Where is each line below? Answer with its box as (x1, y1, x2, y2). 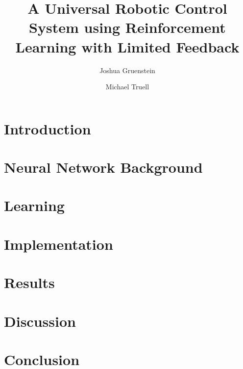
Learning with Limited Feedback (15, 36, 240, 56)
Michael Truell (105, 81, 149, 92)
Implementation (4, 234, 113, 254)
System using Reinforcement (29, 17, 226, 37)
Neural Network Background (4, 157, 203, 177)
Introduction (4, 118, 91, 138)
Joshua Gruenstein (99, 65, 155, 75)
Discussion (4, 311, 76, 331)
